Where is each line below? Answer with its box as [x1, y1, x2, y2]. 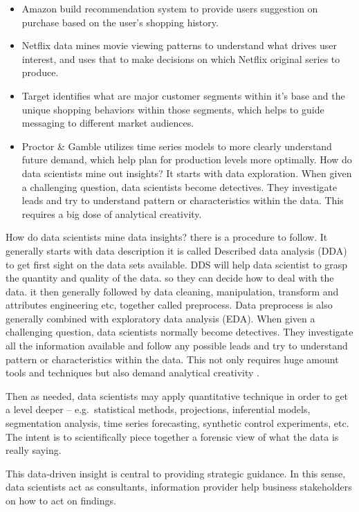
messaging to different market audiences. [21, 116, 194, 130]
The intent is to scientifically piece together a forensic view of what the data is [6, 429, 339, 444]
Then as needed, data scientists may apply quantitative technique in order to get [6, 388, 349, 403]
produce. [21, 65, 59, 80]
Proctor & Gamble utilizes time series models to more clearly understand [21, 138, 332, 153]
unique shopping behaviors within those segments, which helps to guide [21, 102, 324, 116]
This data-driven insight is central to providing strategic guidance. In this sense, [6, 466, 346, 480]
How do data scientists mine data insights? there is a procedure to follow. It [6, 230, 328, 244]
